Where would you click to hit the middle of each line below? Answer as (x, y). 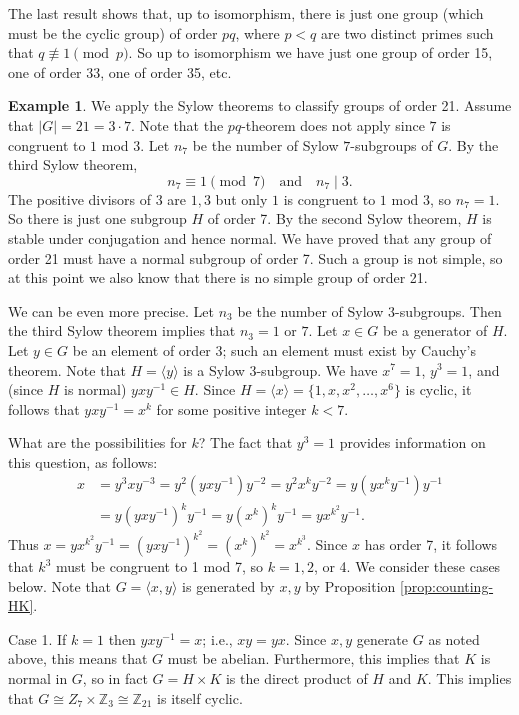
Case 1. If (37, 638)
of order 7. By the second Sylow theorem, (334, 218)
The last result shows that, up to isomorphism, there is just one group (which (246, 13)
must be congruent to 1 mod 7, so (159, 566)
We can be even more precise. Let (111, 310)
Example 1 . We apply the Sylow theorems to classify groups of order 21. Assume (260, 105)
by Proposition (350, 585)
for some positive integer (231, 408)
